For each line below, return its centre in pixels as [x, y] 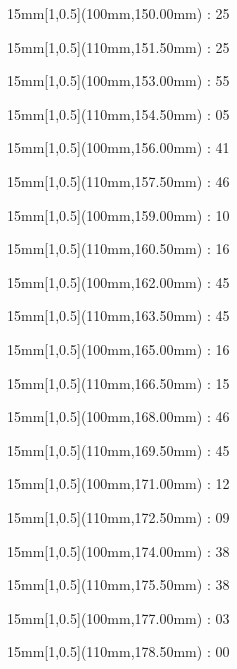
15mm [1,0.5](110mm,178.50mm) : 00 [118, 651]
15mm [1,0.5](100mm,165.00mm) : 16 [118, 348]
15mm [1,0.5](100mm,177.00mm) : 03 [118, 617]
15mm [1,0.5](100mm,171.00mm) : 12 [118, 483]
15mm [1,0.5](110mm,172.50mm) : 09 [118, 516]
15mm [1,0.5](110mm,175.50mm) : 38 [118, 584]
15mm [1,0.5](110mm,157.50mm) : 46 [118, 180]
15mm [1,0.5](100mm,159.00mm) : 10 [118, 214]
